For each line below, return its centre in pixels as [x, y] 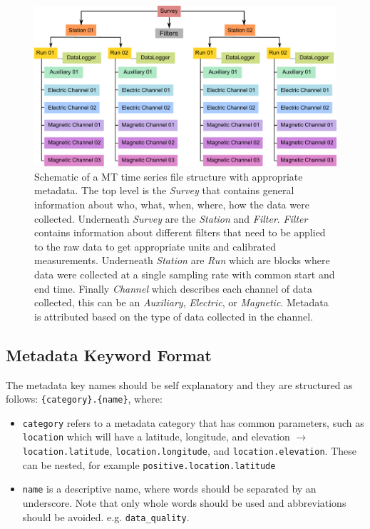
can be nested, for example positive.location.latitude [149, 464]
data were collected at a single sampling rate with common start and [185, 274]
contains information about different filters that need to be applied [180, 232]
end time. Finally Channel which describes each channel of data [173, 288]
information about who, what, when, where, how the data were [172, 205]
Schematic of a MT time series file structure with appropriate [169, 176]
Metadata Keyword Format [109, 354]
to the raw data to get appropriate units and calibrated [155, 246]
